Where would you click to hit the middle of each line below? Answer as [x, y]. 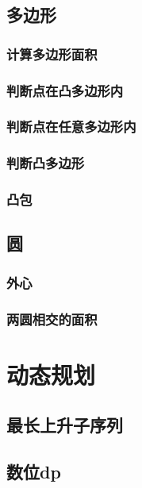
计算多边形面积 [52, 54]
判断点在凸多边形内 [65, 90]
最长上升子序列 [65, 425]
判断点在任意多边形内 [71, 127]
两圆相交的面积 [52, 319]
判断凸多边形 [46, 163]
